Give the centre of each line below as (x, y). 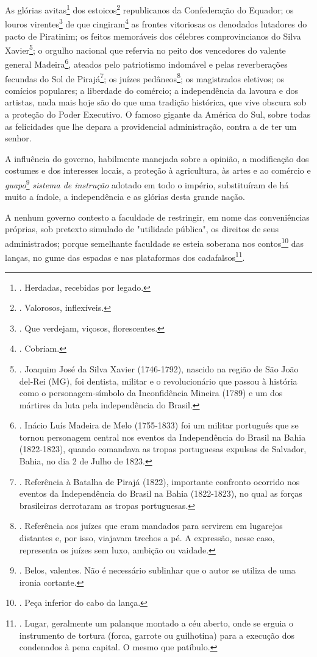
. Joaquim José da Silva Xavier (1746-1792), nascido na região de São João (159, 368)
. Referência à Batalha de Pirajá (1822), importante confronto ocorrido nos (159, 481)
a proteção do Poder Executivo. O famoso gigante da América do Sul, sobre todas (158, 114)
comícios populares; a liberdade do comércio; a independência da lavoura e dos (152, 90)
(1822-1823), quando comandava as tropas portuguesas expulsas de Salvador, (163, 449)
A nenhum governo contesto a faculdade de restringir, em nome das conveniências (157, 217)
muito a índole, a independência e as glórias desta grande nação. (125, 197)
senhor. (18, 138)
